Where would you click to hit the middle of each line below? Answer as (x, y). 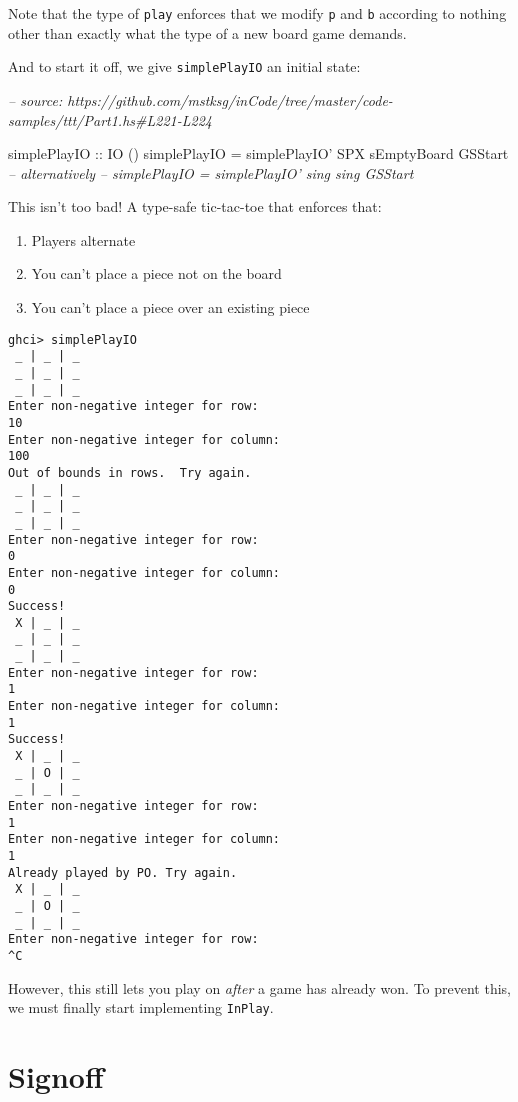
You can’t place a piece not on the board (156, 273)
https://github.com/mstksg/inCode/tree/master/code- (230, 99)
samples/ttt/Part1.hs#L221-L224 (110, 119)
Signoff (56, 1076)
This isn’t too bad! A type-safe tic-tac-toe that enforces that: (195, 206)
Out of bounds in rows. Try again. (130, 472)
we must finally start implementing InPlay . (141, 1007)
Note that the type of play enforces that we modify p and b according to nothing (257, 13)
